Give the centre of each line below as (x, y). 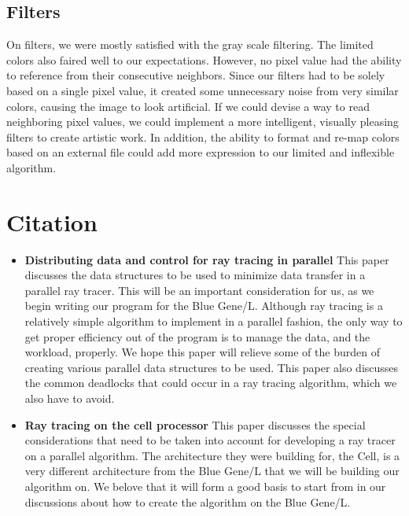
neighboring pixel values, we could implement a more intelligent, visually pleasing (203, 122)
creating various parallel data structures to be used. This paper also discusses (212, 367)
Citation (52, 221)
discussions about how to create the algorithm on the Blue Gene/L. (188, 501)
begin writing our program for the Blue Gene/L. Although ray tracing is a (204, 306)
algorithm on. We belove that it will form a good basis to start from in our (205, 486)
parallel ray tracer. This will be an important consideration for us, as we (199, 290)
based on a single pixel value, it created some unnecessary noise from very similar (203, 90)
